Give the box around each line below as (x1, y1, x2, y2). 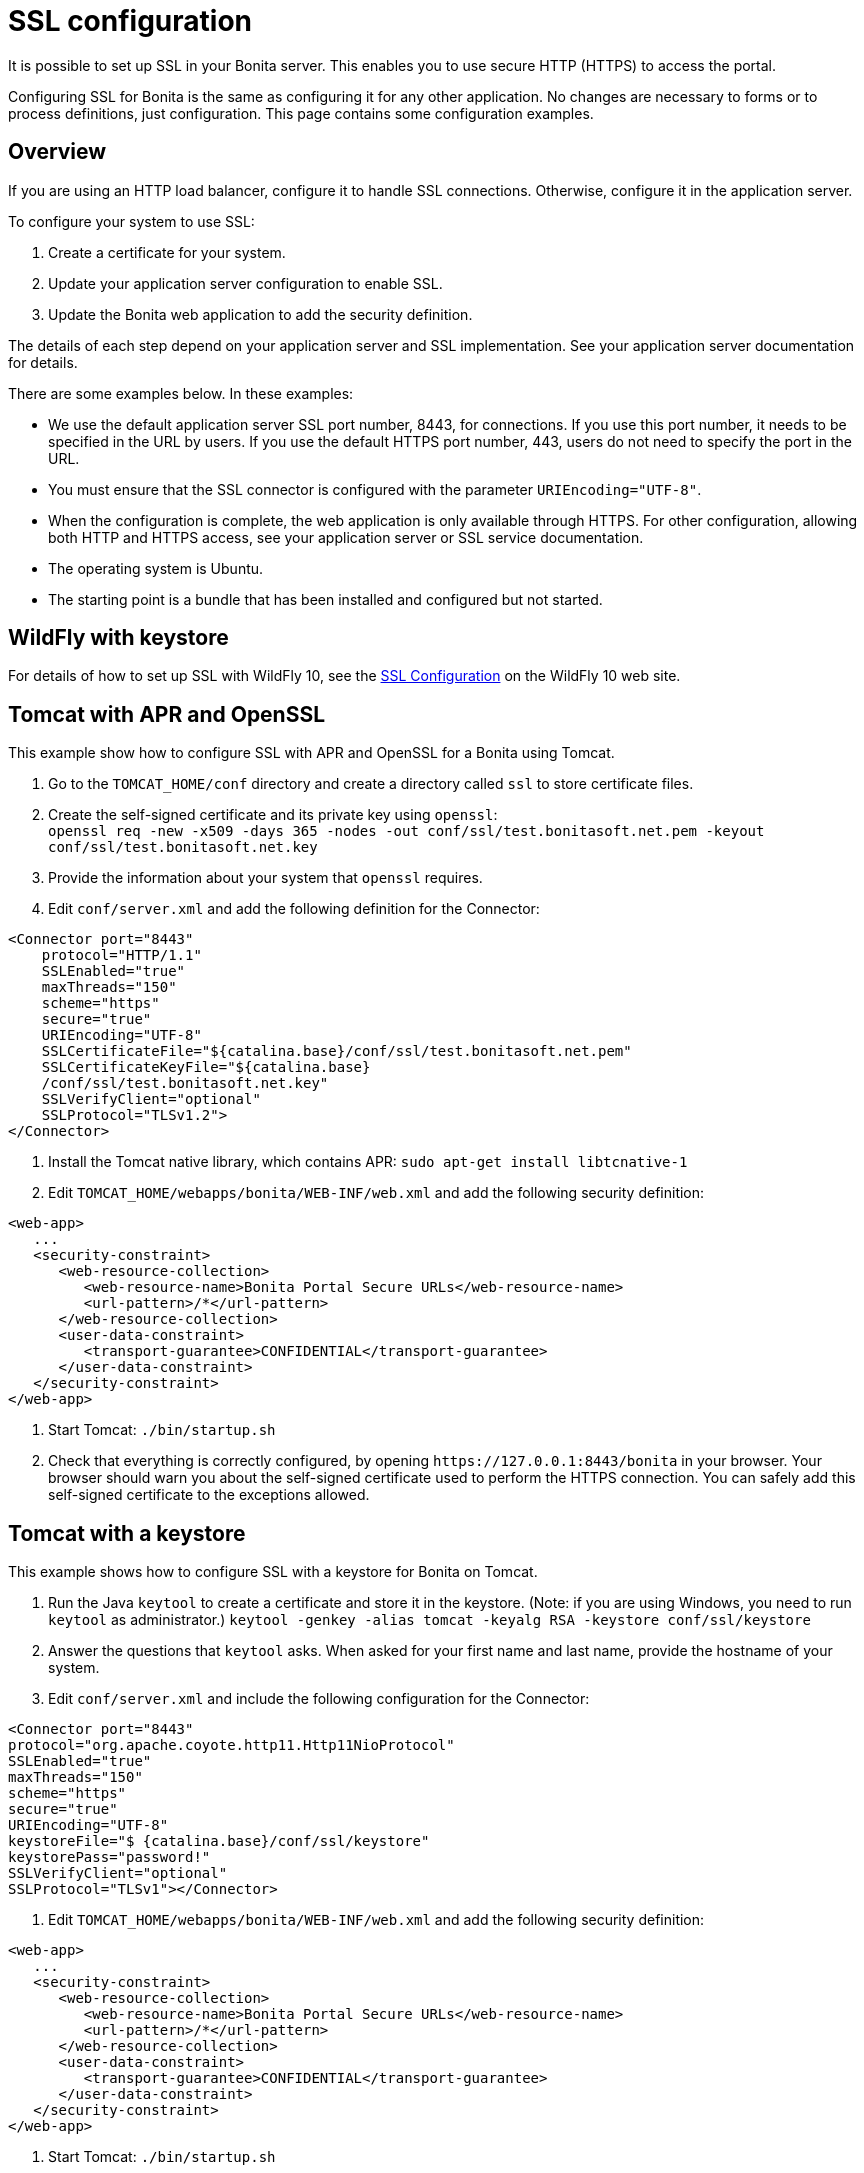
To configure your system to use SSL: (8, 212, 255, 230)
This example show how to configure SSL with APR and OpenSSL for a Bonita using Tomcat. (8, 744, 615, 762)
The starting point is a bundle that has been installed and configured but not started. (48, 590, 603, 608)
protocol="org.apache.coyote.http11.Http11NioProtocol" (8, 1737, 455, 1754)
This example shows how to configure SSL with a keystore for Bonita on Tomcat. (8, 1563, 538, 1581)
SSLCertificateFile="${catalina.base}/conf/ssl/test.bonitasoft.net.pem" (41, 1043, 632, 1060)
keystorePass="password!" (8, 1849, 211, 1866)
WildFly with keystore (8, 625, 229, 651)
